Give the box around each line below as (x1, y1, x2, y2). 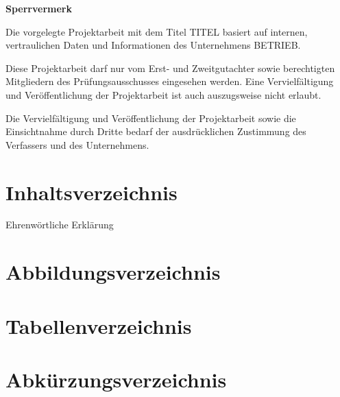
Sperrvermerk (5, 1, 72, 15)
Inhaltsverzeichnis (5, 178, 178, 206)
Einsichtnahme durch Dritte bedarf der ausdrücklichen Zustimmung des (5, 124, 306, 139)
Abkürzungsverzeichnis (5, 365, 227, 393)
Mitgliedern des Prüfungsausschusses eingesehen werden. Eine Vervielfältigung (5, 74, 334, 88)
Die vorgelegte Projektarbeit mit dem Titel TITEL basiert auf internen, (5, 24, 308, 38)
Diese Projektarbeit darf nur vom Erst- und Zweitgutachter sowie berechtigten (5, 60, 335, 75)
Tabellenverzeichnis (5, 311, 192, 339)
